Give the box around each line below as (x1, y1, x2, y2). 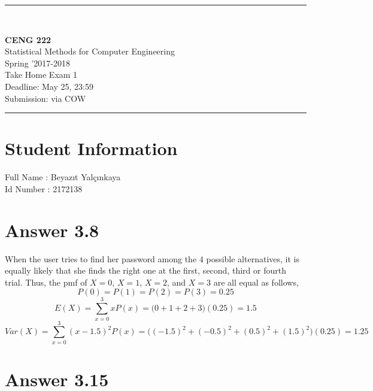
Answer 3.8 (5, 217, 99, 242)
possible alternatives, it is (206, 252, 299, 265)
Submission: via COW (5, 92, 86, 104)
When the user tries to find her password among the (5, 252, 197, 265)
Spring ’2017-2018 (5, 56, 70, 69)
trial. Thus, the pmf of (5, 275, 87, 288)
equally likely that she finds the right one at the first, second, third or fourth (5, 264, 286, 277)
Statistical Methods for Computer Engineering (5, 45, 175, 57)
